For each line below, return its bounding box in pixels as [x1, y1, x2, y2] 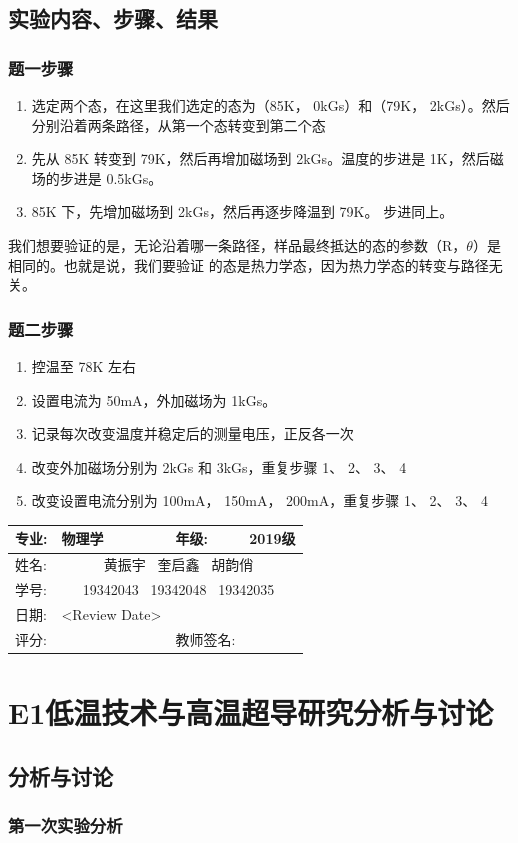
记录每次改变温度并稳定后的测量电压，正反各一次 [31, 423, 354, 444]
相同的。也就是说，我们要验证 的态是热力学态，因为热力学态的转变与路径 [8, 254, 489, 275]
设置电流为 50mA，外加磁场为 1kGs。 [31, 389, 277, 410]
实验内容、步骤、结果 [8, 3, 218, 34]
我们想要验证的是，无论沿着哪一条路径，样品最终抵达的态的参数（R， [8, 234, 467, 255]
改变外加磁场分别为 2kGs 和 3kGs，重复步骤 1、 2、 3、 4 [31, 456, 407, 477]
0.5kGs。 [106, 167, 163, 188]
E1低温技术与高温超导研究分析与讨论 [8, 692, 494, 733]
